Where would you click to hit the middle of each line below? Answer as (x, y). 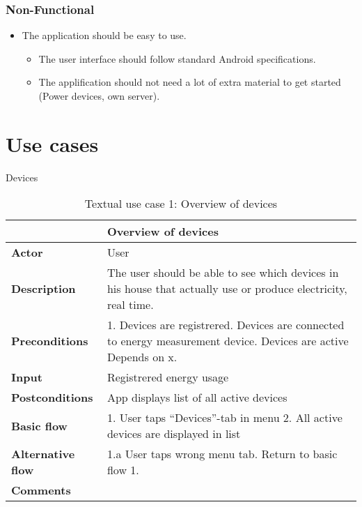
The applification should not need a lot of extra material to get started (190, 82)
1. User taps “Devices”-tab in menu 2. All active (225, 418)
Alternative (43, 454)
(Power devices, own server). (99, 96)
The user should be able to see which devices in (223, 273)
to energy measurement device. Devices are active (228, 341)
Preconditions (50, 341)
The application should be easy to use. (104, 35)
